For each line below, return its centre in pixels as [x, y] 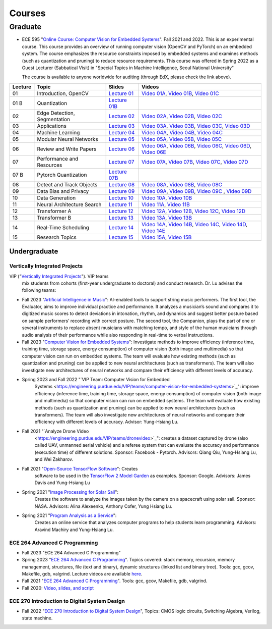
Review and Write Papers [67, 149]
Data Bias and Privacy [63, 191]
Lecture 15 [121, 237]
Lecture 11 [121, 204]
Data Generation [56, 198]
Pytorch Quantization [62, 175]
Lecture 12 [121, 211]
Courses [27, 13]
